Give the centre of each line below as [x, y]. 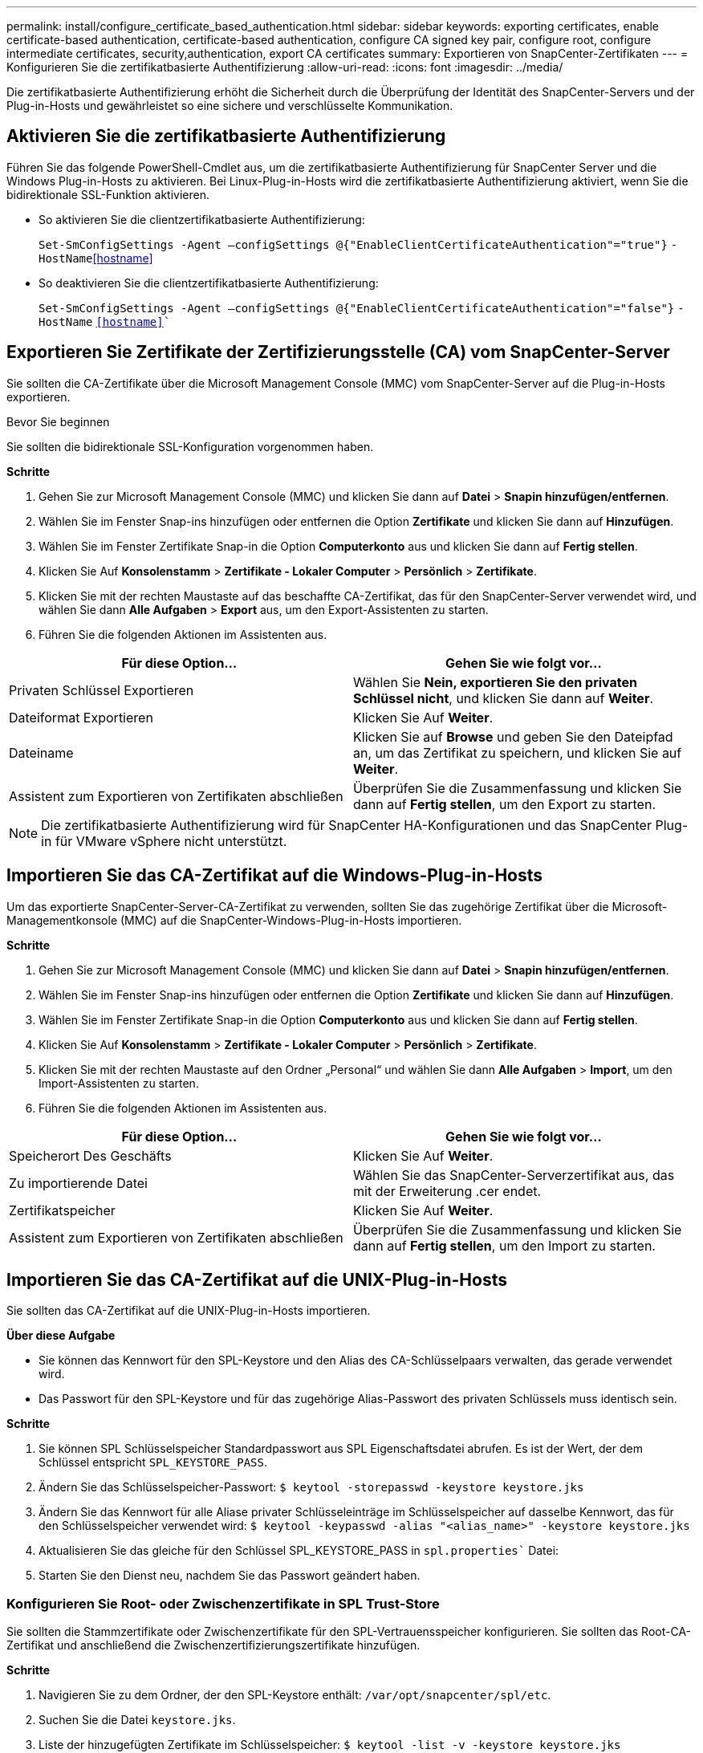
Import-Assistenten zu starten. [119, 1083]
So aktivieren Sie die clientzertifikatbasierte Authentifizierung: [202, 219]
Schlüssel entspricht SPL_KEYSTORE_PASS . [153, 1462]
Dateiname [41, 752]
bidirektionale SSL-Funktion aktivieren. [108, 194]
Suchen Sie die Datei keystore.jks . [137, 1720]
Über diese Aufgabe [61, 1336]
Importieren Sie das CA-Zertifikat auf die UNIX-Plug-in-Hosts [257, 1279]
